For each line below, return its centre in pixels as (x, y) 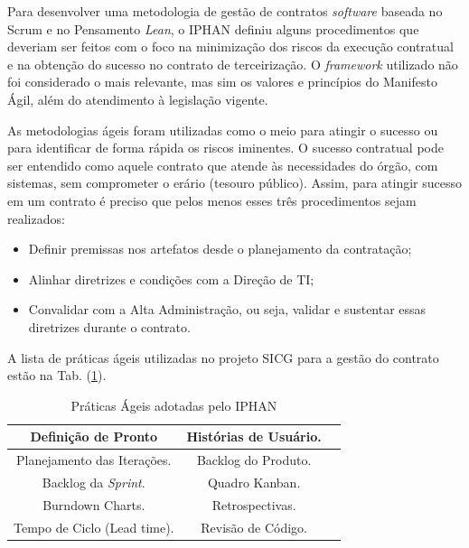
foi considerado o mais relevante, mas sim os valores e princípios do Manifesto (222, 82)
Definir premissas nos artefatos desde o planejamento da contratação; (220, 249)
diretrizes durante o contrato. (109, 326)
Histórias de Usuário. (254, 437)
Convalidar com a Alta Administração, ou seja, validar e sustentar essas (227, 309)
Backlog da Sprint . (94, 482)
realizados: (36, 218)
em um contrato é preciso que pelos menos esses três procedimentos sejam (212, 200)
